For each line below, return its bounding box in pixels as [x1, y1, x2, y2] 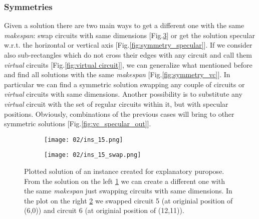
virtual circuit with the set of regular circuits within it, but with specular [4, 98, 228, 109]
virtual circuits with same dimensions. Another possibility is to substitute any [4, 89, 242, 99]
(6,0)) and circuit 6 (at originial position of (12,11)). [24, 205, 184, 215]
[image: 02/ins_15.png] [44, 136, 123, 143]
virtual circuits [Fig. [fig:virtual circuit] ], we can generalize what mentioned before [4, 59, 252, 70]
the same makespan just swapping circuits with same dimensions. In [24, 185, 232, 196]
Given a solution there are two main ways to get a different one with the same [4, 20, 244, 31]
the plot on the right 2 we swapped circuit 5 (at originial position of [24, 195, 233, 205]
